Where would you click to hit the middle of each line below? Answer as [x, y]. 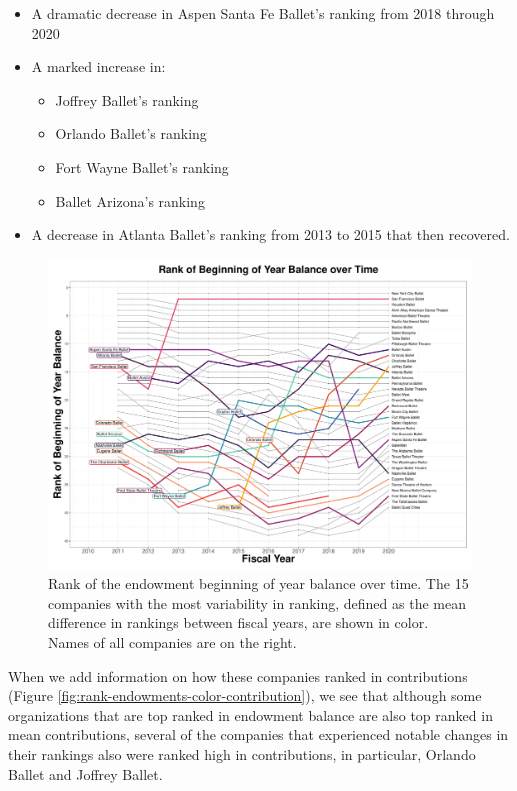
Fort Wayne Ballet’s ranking [142, 166]
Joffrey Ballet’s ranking [127, 99]
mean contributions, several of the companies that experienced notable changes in [258, 734]
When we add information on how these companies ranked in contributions [238, 675]
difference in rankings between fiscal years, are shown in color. [238, 622]
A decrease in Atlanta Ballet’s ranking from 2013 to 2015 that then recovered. [270, 234]
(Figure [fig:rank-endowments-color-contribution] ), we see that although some [245, 695]
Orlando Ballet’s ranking [131, 133]
